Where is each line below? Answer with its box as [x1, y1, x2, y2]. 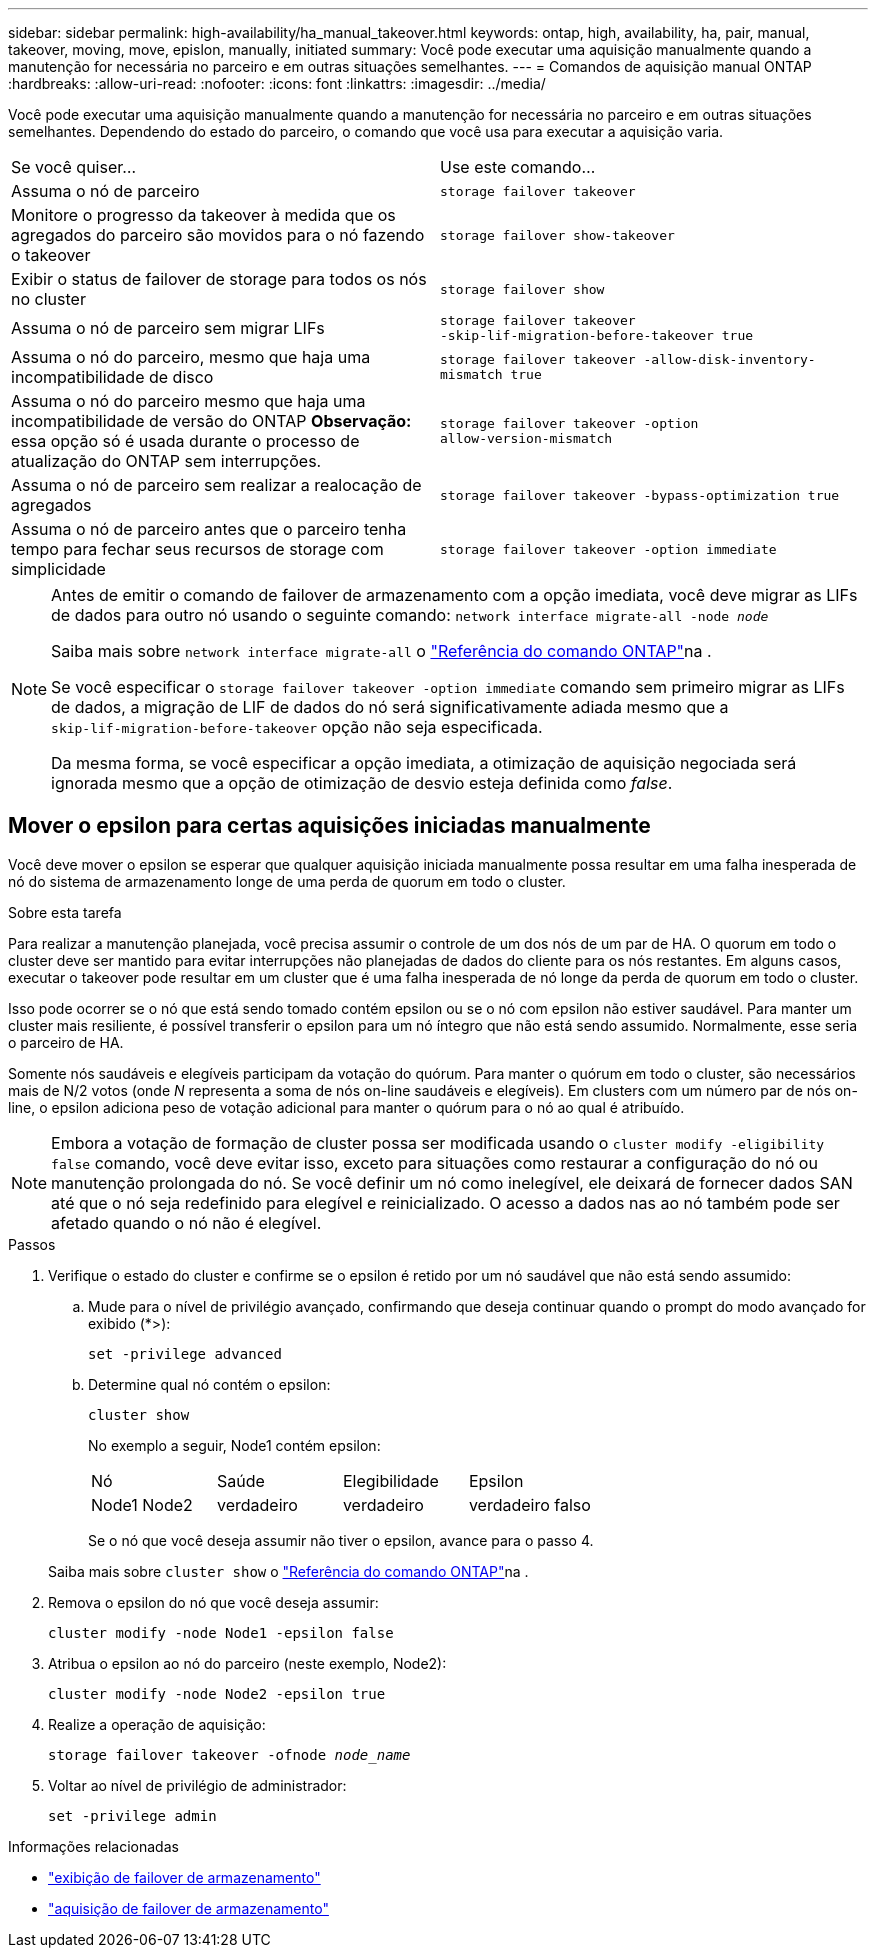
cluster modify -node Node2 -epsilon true [48, 1685, 386, 1702]
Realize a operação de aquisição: [48, 1715, 266, 1733]
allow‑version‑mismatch [440, 431, 613, 446]
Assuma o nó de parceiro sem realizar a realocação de [11, 475, 422, 495]
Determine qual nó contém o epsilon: [88, 1375, 331, 1393]
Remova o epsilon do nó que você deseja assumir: [48, 1593, 379, 1611]
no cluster [11, 289, 86, 309]
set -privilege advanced [88, 1345, 282, 1362]
